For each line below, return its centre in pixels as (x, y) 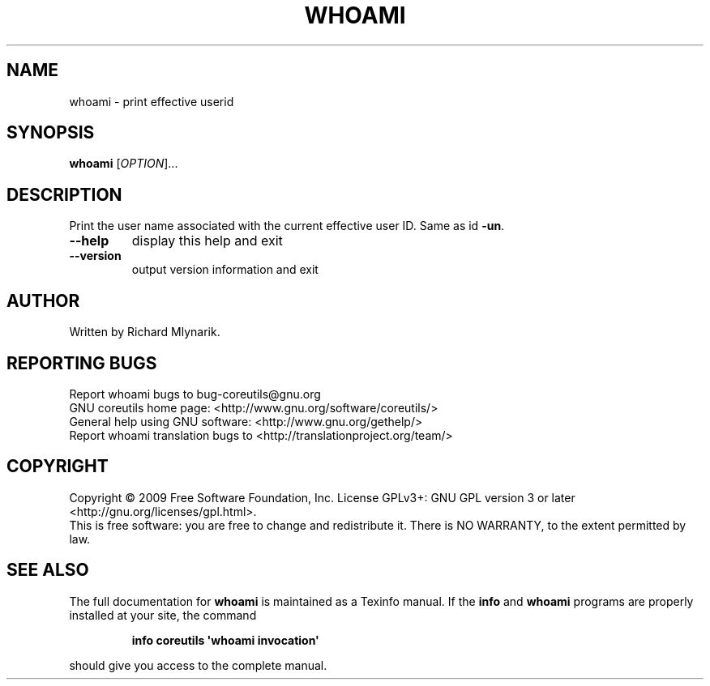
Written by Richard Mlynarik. (145, 332)
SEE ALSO (48, 570)
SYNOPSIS (51, 133)
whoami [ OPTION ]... (124, 164)
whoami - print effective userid (152, 101)
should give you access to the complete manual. (198, 665)
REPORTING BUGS (82, 363)
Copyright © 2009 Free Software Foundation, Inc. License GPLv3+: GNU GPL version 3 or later (322, 497)
